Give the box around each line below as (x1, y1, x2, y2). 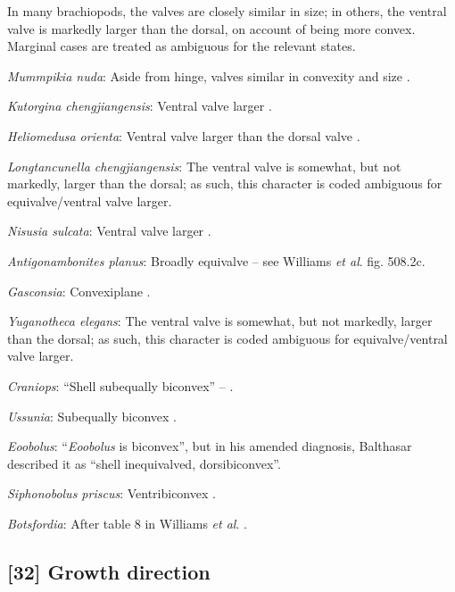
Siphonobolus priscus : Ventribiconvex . (7, 484, 216, 503)
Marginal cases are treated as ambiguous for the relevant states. (7, 37, 356, 55)
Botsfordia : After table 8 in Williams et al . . (7, 513, 247, 532)
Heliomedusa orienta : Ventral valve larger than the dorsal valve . (7, 126, 360, 145)
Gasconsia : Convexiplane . (7, 281, 151, 300)
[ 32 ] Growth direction (7, 557, 211, 585)
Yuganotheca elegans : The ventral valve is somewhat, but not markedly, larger (7, 312, 433, 330)
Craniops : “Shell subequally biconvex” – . (7, 376, 234, 395)
